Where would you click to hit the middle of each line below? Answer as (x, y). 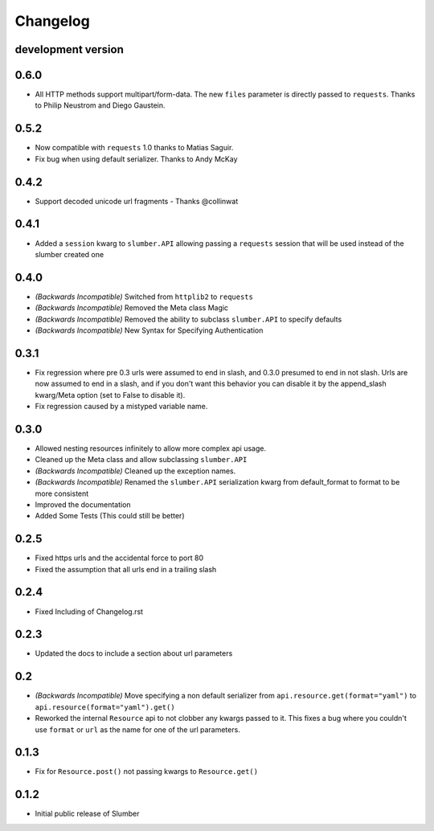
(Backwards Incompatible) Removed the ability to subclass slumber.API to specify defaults (188, 319)
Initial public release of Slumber (87, 814)
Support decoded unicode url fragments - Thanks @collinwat (137, 201)
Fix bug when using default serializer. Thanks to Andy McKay (136, 159)
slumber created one (70, 254)
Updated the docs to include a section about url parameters (134, 653)
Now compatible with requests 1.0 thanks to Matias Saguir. (134, 148)
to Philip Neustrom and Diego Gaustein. (100, 105)
